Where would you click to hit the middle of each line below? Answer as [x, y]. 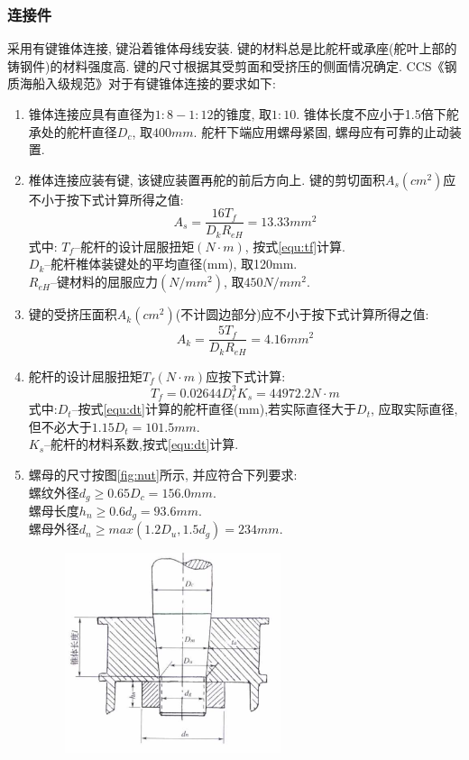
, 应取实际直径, [414, 409]
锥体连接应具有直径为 [92, 114]
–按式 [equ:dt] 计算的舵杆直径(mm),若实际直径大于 [214, 409]
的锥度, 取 [242, 114]
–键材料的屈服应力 [104, 282]
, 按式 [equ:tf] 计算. [295, 246]
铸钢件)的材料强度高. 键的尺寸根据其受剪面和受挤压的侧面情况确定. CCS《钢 [232, 65]
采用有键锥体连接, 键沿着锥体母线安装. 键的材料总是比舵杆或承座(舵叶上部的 [232, 48]
